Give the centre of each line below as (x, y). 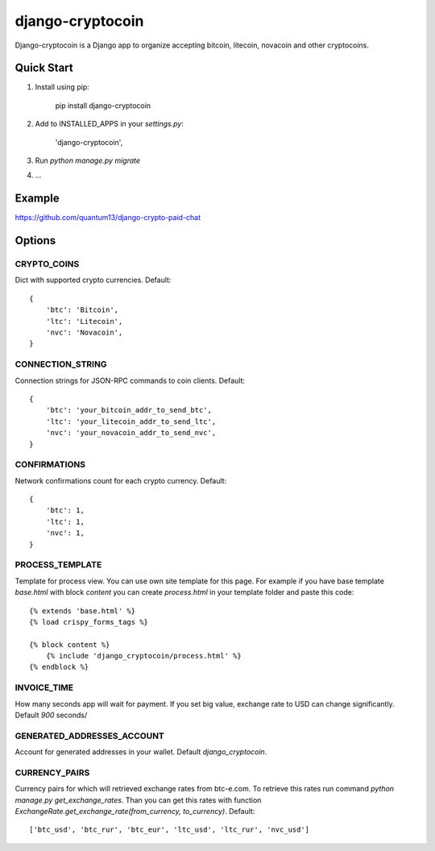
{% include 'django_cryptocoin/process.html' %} (143, 656)
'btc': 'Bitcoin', (82, 310)
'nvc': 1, (65, 533)
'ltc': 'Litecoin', (84, 321)
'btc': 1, (65, 511)
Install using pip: (62, 87)
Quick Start (44, 68)
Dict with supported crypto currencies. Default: (93, 280)
